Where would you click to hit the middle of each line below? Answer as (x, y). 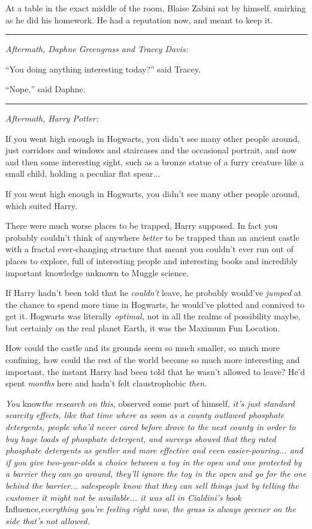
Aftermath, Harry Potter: (52, 118)
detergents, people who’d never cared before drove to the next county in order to (151, 427)
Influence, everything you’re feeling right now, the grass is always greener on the (151, 509)
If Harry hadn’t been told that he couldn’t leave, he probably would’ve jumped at (154, 293)
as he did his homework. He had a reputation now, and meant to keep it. (139, 19)
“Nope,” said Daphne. (46, 89)
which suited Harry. (41, 205)
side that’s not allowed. (48, 520)
